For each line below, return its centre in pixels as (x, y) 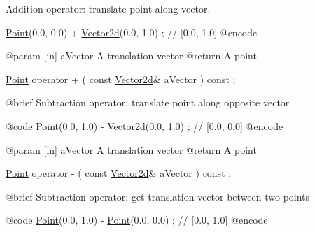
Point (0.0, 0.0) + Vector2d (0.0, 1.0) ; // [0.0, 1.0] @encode (132, 32)
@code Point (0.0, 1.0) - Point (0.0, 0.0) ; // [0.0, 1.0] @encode (137, 220)
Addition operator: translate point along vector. (108, 8)
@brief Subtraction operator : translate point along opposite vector (148, 102)
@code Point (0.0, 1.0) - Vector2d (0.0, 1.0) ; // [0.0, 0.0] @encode (145, 125)
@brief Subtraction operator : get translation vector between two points (158, 196)
